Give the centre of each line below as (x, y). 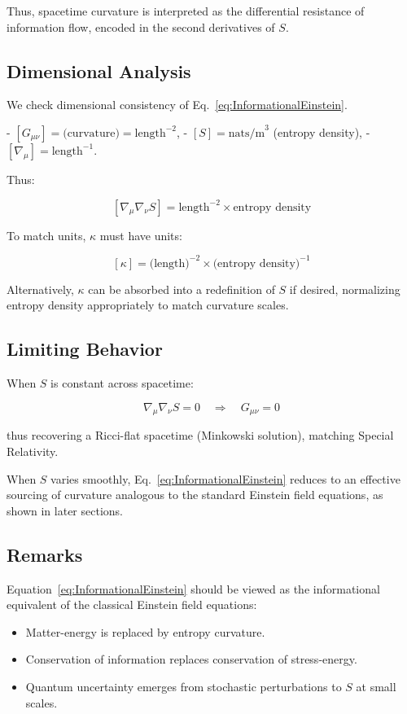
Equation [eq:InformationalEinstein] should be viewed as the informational (193, 588)
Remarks (45, 554)
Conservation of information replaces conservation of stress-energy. (191, 659)
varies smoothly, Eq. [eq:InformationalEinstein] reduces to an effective (225, 478)
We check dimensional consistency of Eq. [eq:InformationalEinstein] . (177, 105)
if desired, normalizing (345, 289)
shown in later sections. (65, 510)
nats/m (247, 133)
